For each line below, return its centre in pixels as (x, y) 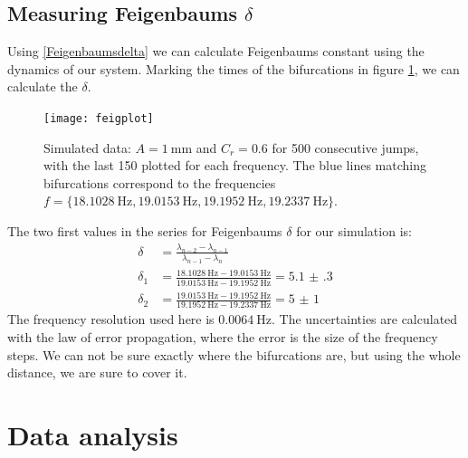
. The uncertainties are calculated (365, 319)
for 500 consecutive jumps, (345, 147)
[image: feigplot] (99, 118)
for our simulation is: (354, 231)
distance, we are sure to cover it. (97, 372)
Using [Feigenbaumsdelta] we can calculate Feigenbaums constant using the (216, 51)
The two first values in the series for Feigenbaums (145, 231)
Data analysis (93, 434)
